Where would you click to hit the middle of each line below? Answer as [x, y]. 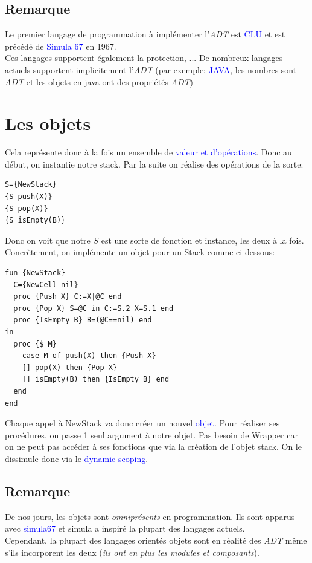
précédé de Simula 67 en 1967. [61, 46]
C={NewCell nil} [46, 285]
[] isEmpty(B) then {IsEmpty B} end [96, 379]
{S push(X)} [29, 197]
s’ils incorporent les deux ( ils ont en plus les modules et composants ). [132, 552]
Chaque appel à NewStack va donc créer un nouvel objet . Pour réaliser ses [142, 423]
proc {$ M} [35, 344]
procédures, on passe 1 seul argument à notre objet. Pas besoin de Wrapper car [151, 434]
